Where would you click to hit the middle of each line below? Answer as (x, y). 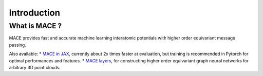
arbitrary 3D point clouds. (35, 67)
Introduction (35, 13)
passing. (18, 45)
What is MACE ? (35, 26)
